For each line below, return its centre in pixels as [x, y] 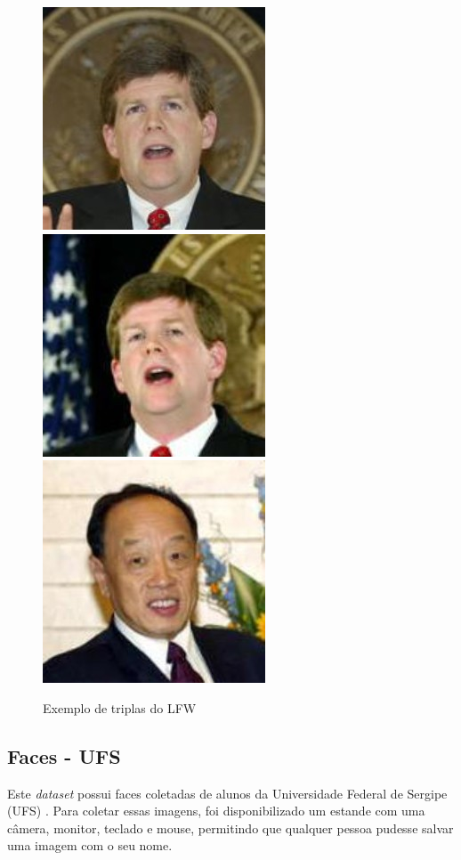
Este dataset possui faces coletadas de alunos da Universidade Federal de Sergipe [227, 793]
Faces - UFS [64, 755]
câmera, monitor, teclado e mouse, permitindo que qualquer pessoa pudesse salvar [230, 828]
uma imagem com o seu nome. [90, 845]
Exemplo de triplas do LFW [120, 707]
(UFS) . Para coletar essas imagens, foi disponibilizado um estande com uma [216, 811]
